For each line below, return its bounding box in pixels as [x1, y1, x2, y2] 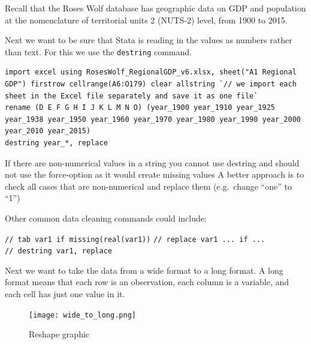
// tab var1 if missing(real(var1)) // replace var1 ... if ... [5, 235, 265, 244]
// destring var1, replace [5, 247, 112, 256]
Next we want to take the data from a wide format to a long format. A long [5, 264, 283, 276]
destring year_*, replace [5, 139, 108, 147]
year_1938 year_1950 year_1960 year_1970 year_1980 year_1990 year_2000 [5, 115, 301, 124]
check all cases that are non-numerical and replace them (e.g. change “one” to [5, 180, 292, 192]
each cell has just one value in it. [5, 288, 125, 300]
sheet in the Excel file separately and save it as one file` [5, 91, 258, 100]
